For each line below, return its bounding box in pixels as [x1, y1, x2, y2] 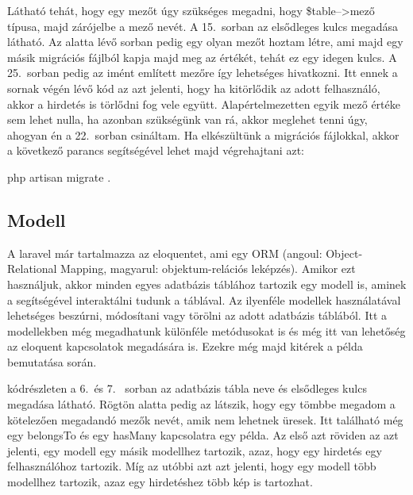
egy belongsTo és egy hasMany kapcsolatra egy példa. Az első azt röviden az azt [7, 427, 399, 443]
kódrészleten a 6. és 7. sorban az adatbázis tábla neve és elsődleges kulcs [7, 380, 367, 397]
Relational [7, 260, 57, 277]
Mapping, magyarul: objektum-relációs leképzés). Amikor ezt [60, 260, 356, 277]
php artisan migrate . [7, 168, 111, 185]
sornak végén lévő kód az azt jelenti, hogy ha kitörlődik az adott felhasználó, [7, 79, 380, 96]
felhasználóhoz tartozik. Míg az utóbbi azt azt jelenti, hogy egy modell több [7, 458, 376, 474]
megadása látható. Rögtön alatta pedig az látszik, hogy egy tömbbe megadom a [7, 396, 396, 412]
